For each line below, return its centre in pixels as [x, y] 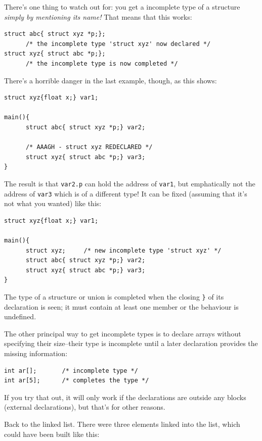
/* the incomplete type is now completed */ [102, 63]
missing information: [36, 353]
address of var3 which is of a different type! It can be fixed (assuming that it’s [126, 193]
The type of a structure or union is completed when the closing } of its [114, 296]
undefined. [20, 316]
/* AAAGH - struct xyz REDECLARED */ [89, 147]
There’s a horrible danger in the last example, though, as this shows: [111, 80]
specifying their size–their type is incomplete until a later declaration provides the [131, 343]
